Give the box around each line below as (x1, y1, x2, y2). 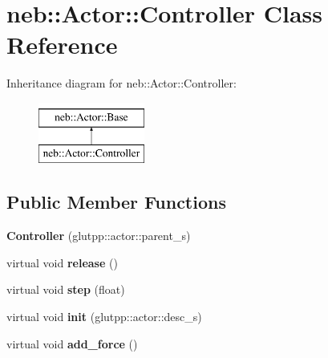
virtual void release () (6, 254, 118, 271)
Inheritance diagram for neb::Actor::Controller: (6, 75, 237, 92)
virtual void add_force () (6, 335, 138, 352)
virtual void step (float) (6, 281, 125, 298)
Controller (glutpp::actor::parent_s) (6, 227, 191, 244)
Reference (6, 28, 118, 61)
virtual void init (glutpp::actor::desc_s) (6, 308, 202, 325)
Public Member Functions (6, 189, 226, 214)
